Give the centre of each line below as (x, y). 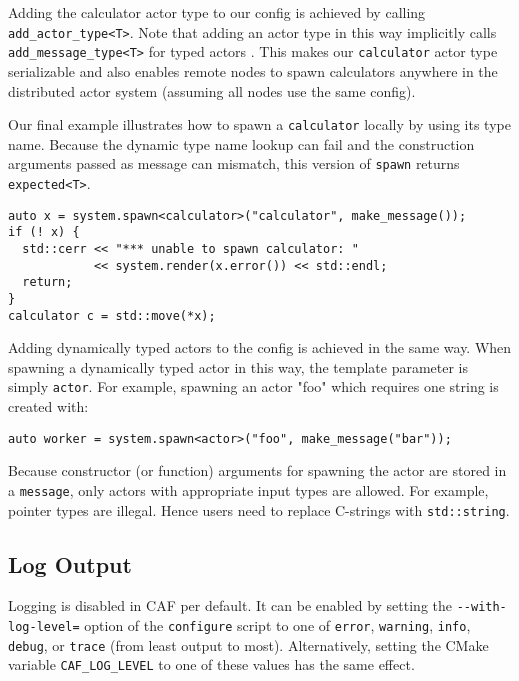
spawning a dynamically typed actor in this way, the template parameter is (238, 366)
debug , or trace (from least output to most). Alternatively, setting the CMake (248, 644)
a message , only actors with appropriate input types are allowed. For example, (248, 489)
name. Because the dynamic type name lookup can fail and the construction (241, 143)
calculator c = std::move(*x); (112, 315)
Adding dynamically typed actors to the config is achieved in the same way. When (260, 347)
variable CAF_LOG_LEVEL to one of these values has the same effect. (211, 664)
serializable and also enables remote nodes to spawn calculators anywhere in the (253, 70)
